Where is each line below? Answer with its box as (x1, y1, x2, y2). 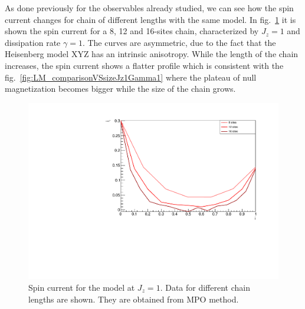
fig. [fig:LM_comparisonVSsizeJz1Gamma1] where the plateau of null (5, 71, 257, 83)
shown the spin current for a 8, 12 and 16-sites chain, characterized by (5, 25, 259, 37)
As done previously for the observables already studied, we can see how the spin (5, 2, 294, 14)
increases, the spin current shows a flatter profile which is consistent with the (5, 59, 284, 71)
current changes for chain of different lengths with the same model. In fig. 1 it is (5, 13, 296, 25)
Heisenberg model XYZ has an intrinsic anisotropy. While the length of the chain (5, 48, 299, 60)
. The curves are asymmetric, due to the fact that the (82, 36, 276, 48)
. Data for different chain (160, 281, 250, 293)
